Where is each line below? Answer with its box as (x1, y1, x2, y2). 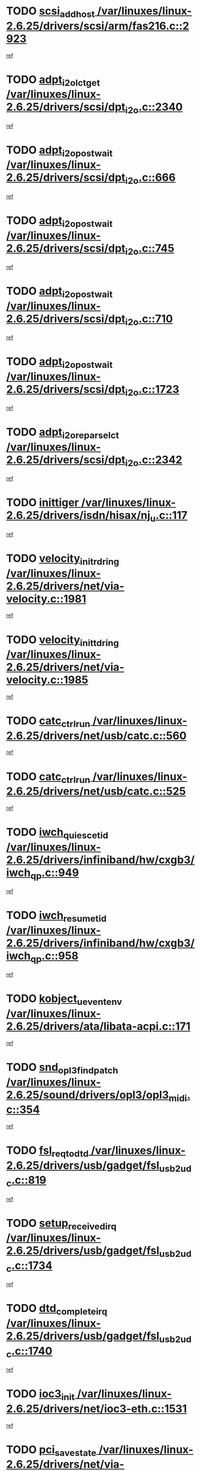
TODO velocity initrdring (6, 552, 120, 568)
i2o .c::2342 (125, 453, 182, 469)
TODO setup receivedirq (6, 1216, 117, 1232)
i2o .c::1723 (125, 382, 179, 398)
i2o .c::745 (125, 241, 175, 257)
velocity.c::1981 (6, 592, 87, 605)
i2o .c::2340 (125, 100, 183, 116)
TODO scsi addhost (6, 4, 95, 20)
